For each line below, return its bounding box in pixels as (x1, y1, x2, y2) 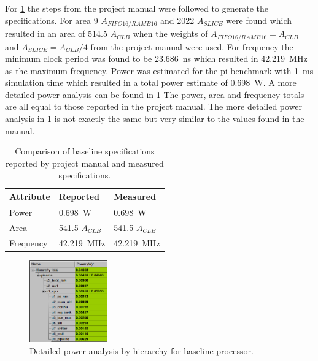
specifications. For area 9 (5, 13, 98, 26)
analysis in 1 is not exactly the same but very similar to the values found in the (5, 112, 304, 125)
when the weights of (133, 27, 208, 40)
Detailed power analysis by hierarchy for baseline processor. (29, 344, 254, 357)
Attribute (9, 190, 50, 203)
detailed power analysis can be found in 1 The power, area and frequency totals (5, 88, 304, 101)
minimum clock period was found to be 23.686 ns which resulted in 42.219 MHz (5, 52, 308, 65)
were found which (226, 13, 292, 26)
